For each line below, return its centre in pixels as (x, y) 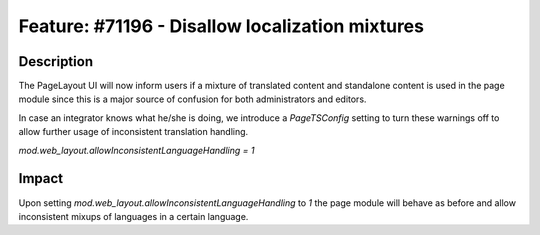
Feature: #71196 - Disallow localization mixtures (221, 26)
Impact (41, 178)
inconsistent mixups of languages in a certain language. (133, 216)
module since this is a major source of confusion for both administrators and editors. (192, 99)
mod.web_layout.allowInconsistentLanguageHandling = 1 (136, 150)
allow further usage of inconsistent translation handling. (133, 132)
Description (56, 61)
